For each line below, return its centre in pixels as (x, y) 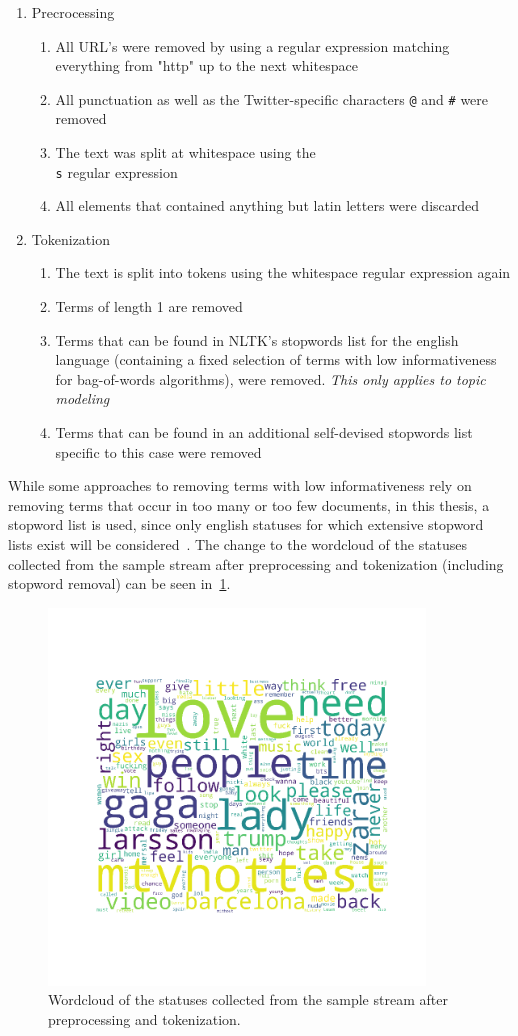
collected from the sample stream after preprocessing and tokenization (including (256, 563)
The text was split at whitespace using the (185, 152)
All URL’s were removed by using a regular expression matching (252, 45)
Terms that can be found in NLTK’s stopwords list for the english (257, 339)
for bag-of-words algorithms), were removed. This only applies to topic (270, 378)
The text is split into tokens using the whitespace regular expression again (283, 272)
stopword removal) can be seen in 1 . (119, 583)
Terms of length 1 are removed (149, 306)
